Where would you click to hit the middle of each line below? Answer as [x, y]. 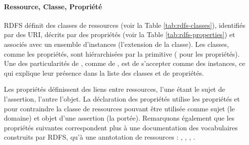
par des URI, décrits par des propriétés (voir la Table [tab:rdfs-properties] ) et [120, 34]
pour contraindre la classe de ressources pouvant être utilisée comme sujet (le [119, 108]
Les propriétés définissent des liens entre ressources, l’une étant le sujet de [114, 89]
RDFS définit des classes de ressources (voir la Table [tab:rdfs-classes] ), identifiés [125, 25]
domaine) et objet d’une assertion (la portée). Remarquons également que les [119, 118]
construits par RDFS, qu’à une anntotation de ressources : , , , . [100, 137]
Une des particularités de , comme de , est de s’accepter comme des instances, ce [125, 63]
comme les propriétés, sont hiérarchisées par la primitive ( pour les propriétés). [122, 53]
